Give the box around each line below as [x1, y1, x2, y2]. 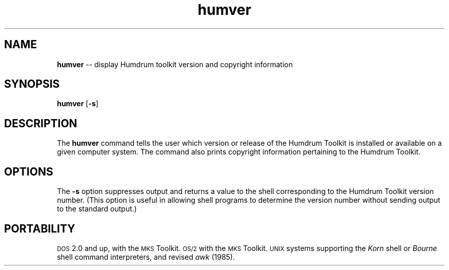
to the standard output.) [57, 204, 137, 214]
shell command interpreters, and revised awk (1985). [57, 252, 235, 261]
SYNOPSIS [4, 78, 60, 91]
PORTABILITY [4, 222, 75, 235]
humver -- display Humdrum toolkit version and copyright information [57, 60, 293, 69]
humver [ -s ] [57, 99, 98, 108]
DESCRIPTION [4, 117, 77, 130]
